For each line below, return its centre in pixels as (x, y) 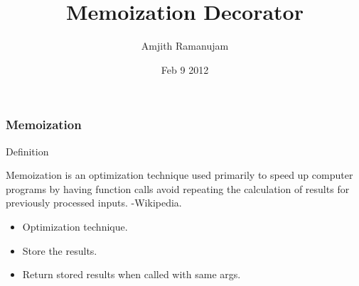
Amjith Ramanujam (185, 46)
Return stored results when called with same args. (132, 274)
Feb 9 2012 (185, 69)
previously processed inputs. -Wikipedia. (94, 203)
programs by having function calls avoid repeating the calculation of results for (178, 188)
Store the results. (60, 250)
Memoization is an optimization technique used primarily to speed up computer (179, 175)
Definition (27, 151)
